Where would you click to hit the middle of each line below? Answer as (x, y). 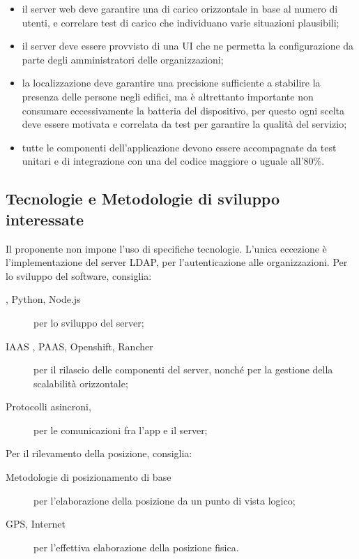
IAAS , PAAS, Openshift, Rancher (79, 346)
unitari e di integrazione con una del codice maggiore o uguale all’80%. (173, 161)
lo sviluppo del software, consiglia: (79, 275)
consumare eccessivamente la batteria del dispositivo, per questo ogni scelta (183, 110)
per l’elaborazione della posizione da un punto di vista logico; (165, 500)
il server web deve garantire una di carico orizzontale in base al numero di (180, 8)
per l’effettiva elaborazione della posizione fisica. (136, 547)
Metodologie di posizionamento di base (89, 477)
